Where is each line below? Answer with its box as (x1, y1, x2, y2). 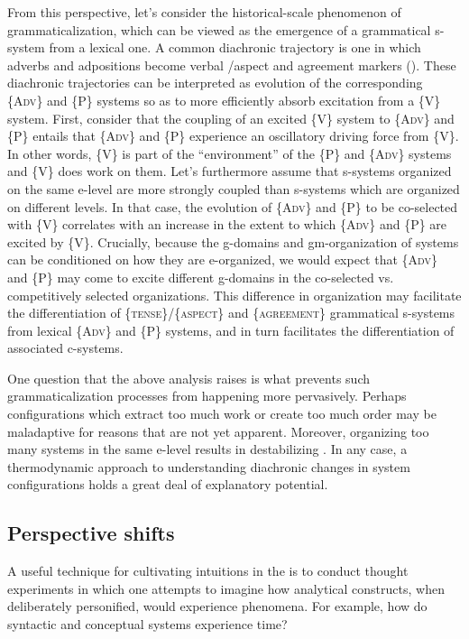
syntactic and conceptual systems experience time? (7, 615, 288, 634)
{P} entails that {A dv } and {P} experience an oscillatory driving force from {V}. (7, 126, 459, 145)
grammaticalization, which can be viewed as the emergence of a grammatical (7, 20, 431, 39)
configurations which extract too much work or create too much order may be (7, 404, 437, 423)
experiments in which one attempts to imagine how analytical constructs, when (7, 579, 445, 597)
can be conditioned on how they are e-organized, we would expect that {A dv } (7, 250, 437, 269)
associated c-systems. (7, 338, 124, 357)
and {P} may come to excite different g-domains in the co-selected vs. (7, 267, 394, 286)
